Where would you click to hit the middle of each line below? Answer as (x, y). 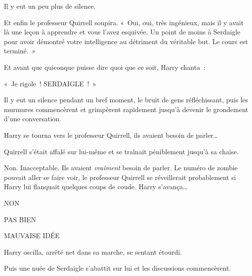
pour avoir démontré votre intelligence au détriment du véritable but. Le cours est (126, 41)
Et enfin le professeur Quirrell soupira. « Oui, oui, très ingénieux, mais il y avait (124, 22)
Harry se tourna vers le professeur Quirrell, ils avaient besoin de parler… (111, 135)
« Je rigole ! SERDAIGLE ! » (50, 83)
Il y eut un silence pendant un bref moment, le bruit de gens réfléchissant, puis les (126, 100)
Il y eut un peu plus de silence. (50, 6)
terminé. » (20, 51)
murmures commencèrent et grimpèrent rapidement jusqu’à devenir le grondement (126, 109)
